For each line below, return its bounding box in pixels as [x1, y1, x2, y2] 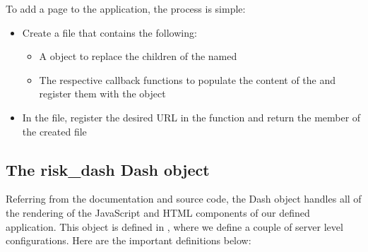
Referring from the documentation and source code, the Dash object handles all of [6, 191, 362, 206]
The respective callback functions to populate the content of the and [39, 72, 336, 87]
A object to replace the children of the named [39, 49, 237, 64]
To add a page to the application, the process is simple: [6, 1, 246, 16]
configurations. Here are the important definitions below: [6, 233, 251, 248]
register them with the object [39, 86, 166, 101]
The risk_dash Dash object [6, 158, 210, 180]
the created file [22, 124, 87, 138]
